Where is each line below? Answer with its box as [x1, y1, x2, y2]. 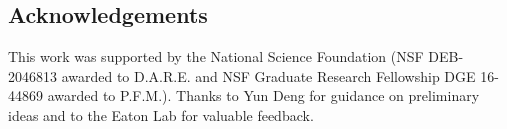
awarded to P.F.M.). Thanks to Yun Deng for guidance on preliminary [47, 85, 480, 106]
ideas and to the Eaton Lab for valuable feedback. [8, 104, 314, 125]
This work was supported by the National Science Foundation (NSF [8, 46, 424, 67]
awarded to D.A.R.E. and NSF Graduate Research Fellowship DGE [61, 65, 476, 86]
